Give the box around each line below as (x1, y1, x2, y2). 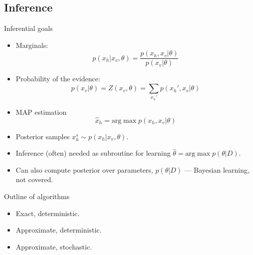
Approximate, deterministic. (15, 225, 102, 235)
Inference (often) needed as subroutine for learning (15, 148, 171, 158)
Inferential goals (4, 23, 53, 33)
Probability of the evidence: (15, 73, 100, 84)
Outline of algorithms (4, 191, 70, 201)
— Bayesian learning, (184, 164, 250, 175)
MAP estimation (15, 106, 67, 117)
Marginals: (15, 39, 48, 50)
